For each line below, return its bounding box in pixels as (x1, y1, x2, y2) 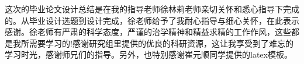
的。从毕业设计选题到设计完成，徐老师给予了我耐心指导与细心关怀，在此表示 (5, 14, 299, 26)
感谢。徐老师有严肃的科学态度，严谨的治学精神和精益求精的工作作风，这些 (5, 26, 291, 38)
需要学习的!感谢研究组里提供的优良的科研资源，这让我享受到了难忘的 (29, 37, 293, 49)
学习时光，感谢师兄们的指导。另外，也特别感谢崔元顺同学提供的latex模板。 (5, 48, 292, 61)
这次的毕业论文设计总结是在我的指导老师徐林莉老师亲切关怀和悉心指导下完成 (5, 3, 299, 15)
